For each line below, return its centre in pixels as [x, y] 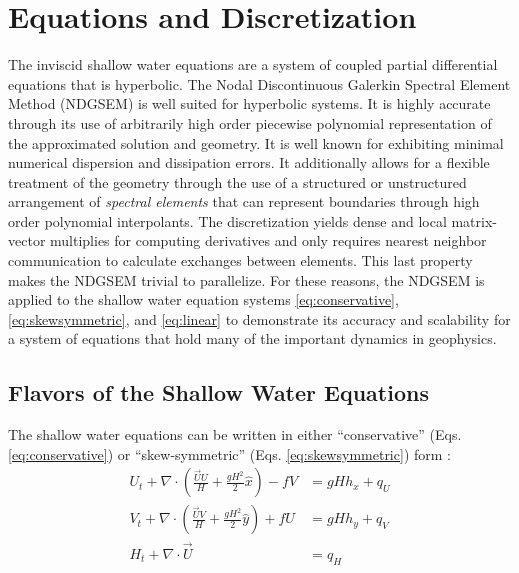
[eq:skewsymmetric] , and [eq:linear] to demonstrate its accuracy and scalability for [259, 318]
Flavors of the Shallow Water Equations [218, 392]
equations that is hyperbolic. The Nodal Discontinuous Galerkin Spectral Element [259, 83]
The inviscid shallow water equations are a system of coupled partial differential [253, 64]
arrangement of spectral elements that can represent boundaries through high [244, 201]
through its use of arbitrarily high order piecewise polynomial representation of [250, 122]
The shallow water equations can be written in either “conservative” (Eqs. [235, 434]
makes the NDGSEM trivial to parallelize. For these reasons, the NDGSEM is [246, 279]
